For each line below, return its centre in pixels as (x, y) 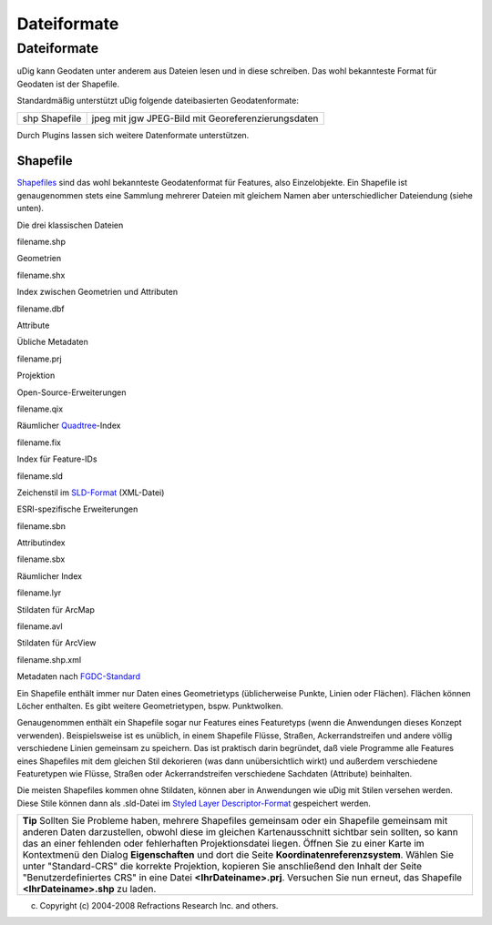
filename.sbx (41, 559)
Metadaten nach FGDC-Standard (79, 676)
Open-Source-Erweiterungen (72, 392)
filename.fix (39, 442)
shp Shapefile (52, 118)
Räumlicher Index (49, 576)
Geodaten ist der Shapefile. (68, 84)
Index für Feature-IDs (57, 459)
